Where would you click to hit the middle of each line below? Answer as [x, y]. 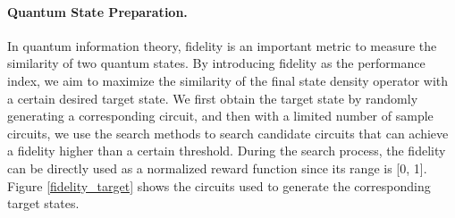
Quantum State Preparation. [97, 11]
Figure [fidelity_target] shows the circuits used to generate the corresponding [219, 185]
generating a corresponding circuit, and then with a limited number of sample [220, 116]
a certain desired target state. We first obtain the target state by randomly [213, 98]
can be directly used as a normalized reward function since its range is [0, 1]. [217, 168]
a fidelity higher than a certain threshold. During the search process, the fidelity [227, 151]
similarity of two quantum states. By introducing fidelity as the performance [216, 63]
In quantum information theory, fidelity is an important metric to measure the [222, 45]
